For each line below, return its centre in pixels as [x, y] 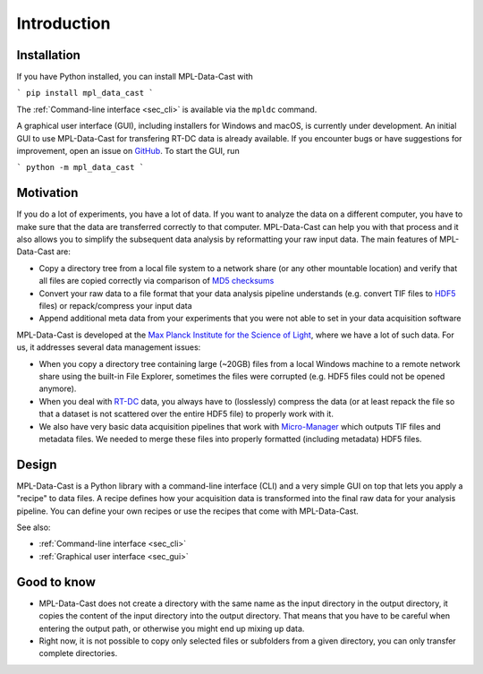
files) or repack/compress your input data [115, 306]
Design [37, 464]
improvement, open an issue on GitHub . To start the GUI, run [128, 151]
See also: [34, 527]
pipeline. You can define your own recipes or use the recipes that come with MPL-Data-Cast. [188, 511]
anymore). [58, 388]
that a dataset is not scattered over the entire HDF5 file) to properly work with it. [186, 414]
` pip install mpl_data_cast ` [85, 93]
